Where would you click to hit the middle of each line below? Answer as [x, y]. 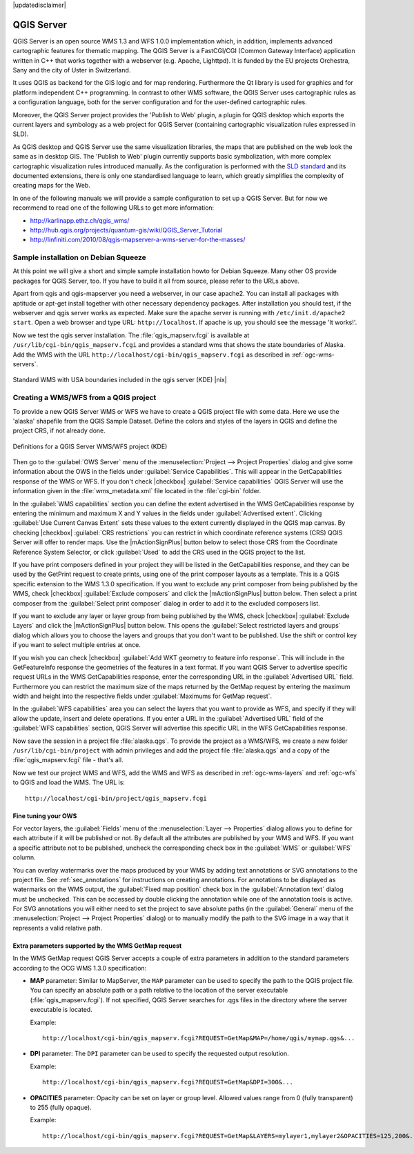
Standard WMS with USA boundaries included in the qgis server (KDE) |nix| [120, 380]
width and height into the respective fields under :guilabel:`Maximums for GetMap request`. [142, 696]
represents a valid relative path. [58, 928]
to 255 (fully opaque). [61, 1107]
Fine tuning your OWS [45, 816]
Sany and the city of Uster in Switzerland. [72, 70]
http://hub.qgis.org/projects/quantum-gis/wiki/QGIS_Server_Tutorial [126, 230]
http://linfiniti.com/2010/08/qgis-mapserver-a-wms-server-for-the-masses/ [138, 240]
